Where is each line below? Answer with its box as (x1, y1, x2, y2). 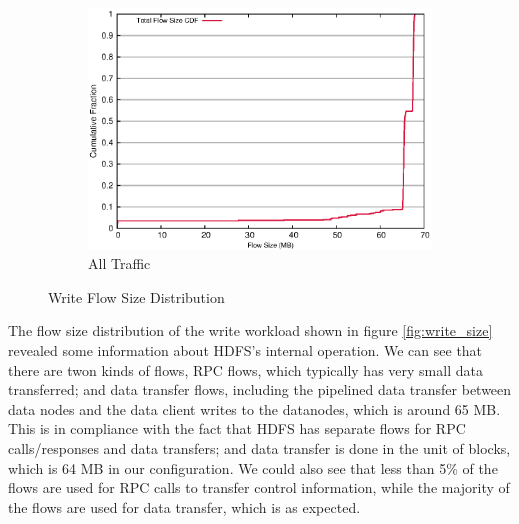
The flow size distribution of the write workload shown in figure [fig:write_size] (8, 320, 493, 341)
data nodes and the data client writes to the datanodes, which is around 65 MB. (8, 398, 501, 419)
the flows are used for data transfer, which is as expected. (8, 496, 361, 517)
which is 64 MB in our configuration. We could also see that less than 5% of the (8, 457, 498, 478)
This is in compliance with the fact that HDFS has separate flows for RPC (8, 418, 466, 439)
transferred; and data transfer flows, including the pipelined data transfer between (8, 379, 512, 400)
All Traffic (88, 253, 151, 274)
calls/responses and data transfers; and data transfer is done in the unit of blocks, (8, 437, 511, 458)
